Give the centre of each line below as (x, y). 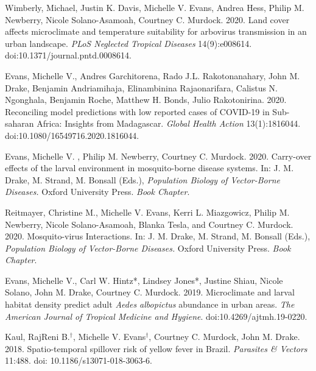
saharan (19, 123)
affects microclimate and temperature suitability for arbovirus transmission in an (156, 31)
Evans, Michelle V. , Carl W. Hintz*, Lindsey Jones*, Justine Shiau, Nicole (144, 280)
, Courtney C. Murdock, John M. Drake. (224, 337)
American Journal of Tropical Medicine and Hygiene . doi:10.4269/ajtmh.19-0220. (156, 316)
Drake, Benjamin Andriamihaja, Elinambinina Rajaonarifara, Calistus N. (142, 87)
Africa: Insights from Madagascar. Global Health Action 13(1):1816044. (169, 123)
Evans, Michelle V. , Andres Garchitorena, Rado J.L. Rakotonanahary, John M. (153, 75)
